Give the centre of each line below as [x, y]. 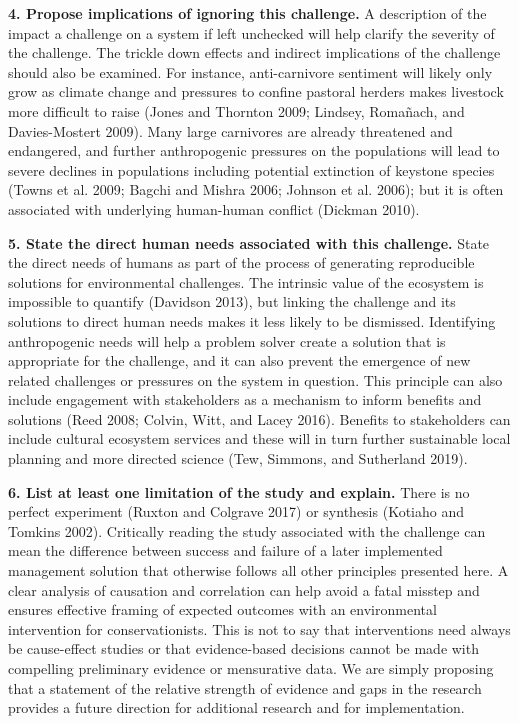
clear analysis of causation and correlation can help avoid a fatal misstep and [244, 589]
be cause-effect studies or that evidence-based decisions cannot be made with [243, 648]
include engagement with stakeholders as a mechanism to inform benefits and [245, 399]
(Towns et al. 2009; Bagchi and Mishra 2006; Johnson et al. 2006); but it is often [256, 189]
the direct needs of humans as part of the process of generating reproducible [241, 262]
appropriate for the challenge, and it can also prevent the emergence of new [239, 360]
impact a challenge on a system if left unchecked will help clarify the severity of [251, 32]
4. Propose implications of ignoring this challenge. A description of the [247, 13]
